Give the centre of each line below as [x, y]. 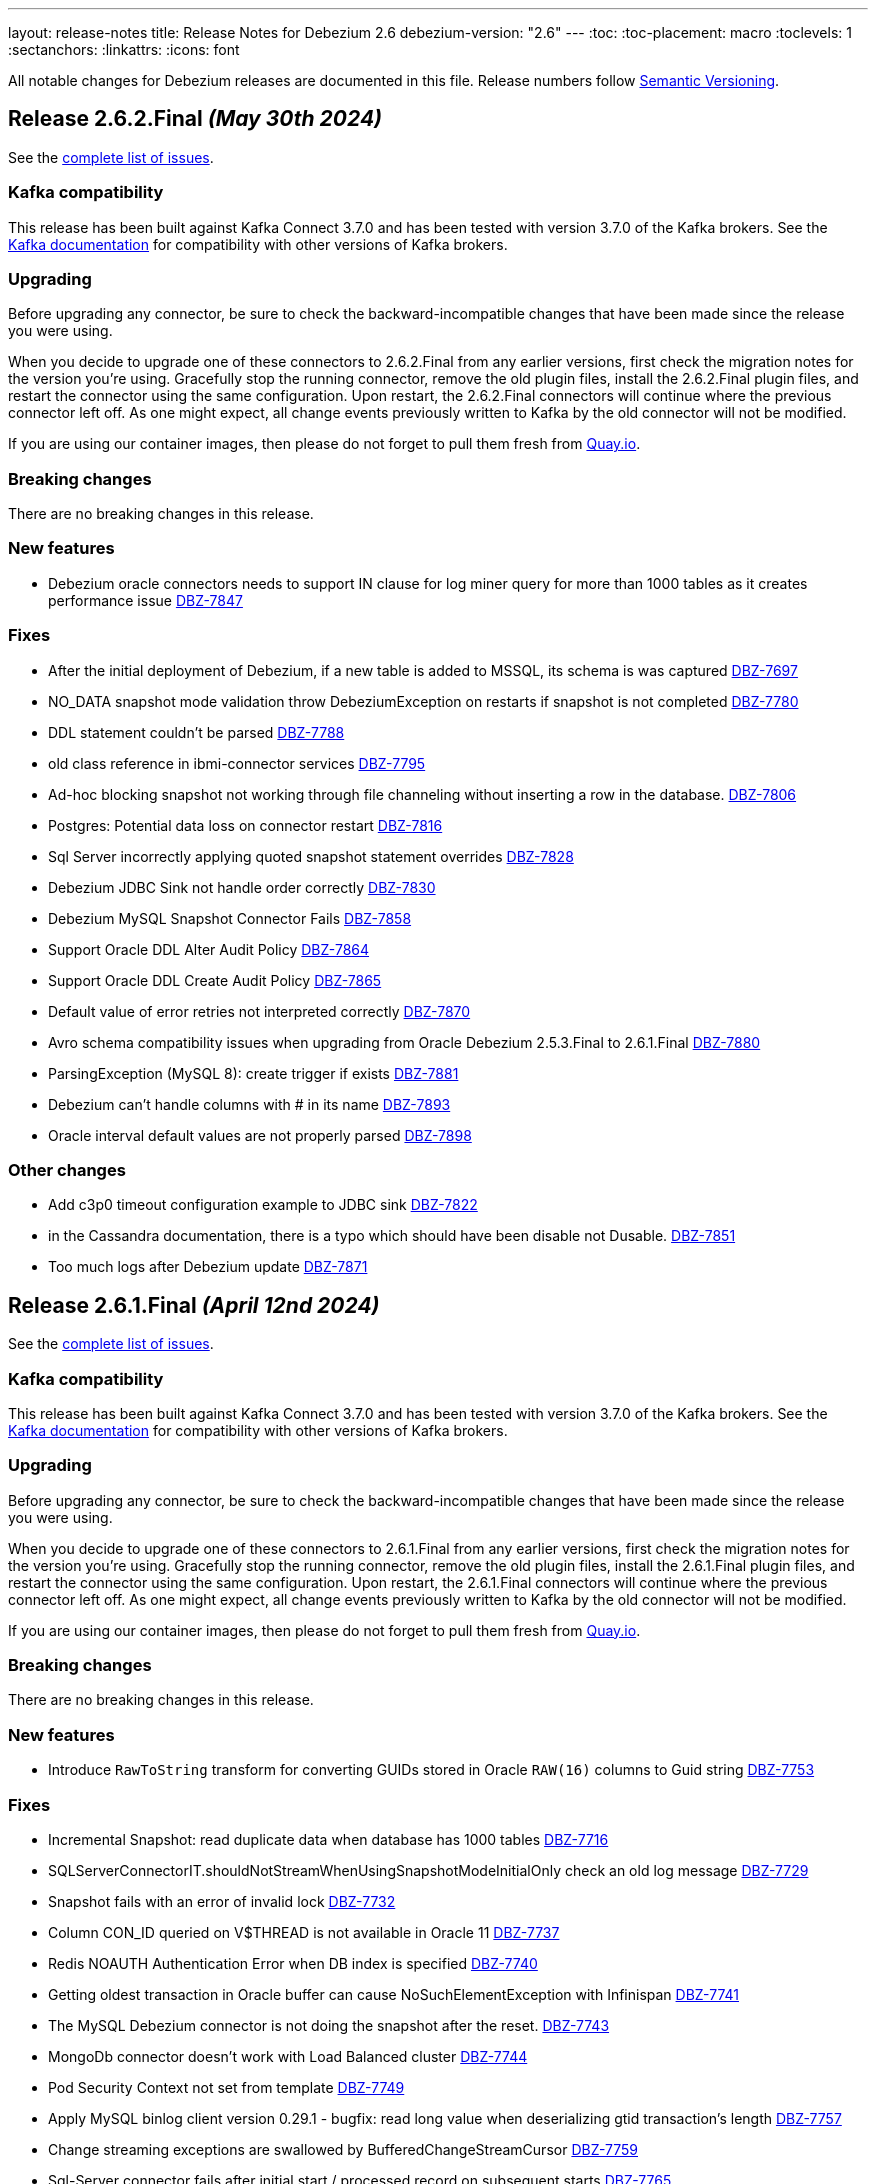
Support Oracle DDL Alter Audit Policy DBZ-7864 [209, 949]
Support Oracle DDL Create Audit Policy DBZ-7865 [215, 980]
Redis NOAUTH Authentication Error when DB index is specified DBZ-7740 [293, 1963]
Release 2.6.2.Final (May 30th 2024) [195, 119]
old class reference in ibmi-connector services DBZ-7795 [237, 763]
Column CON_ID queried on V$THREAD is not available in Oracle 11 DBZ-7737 [304, 1932]
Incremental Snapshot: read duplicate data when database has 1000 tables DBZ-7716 [328, 1839]
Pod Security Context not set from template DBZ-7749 [226, 2087]
